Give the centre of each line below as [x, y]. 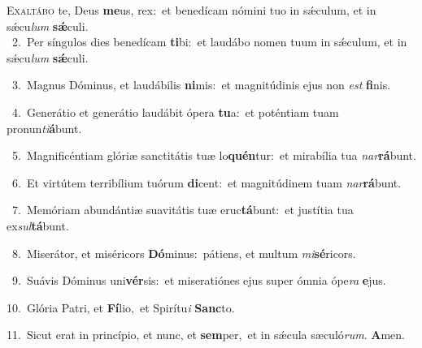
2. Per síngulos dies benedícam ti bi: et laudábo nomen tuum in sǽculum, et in [209, 42]
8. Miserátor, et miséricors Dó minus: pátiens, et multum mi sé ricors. [184, 253]
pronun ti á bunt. [44, 128]
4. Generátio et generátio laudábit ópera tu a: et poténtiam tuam [175, 112]
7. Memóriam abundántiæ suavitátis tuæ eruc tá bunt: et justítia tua [183, 210]
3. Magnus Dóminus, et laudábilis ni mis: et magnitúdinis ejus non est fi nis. [201, 85]
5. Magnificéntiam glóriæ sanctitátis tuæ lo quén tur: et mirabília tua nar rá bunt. [214, 155]
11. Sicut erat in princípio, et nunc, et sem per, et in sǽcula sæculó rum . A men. [206, 335]
